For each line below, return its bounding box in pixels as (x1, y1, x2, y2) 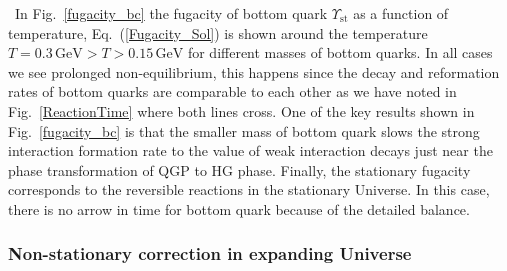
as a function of (353, 3, 449, 23)
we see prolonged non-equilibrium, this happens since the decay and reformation (8, 61, 500, 82)
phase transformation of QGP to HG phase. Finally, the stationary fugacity (8, 159, 471, 180)
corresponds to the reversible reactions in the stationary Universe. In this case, (8, 179, 490, 200)
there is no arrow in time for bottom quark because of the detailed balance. (8, 198, 470, 219)
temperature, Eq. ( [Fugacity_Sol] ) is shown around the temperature (8, 22, 428, 43)
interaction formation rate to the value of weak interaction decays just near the (8, 140, 493, 161)
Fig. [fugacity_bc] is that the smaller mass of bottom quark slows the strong (8, 120, 480, 141)
